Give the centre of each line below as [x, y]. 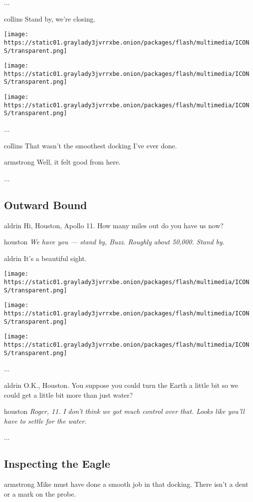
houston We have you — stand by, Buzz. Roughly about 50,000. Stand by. [114, 242]
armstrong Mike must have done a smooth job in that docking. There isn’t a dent [126, 484]
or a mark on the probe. [40, 493]
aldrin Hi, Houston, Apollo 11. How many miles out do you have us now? [114, 225]
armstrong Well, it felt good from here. [62, 162]
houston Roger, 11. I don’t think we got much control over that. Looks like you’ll [124, 411]
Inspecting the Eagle [57, 464]
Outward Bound [46, 204]
